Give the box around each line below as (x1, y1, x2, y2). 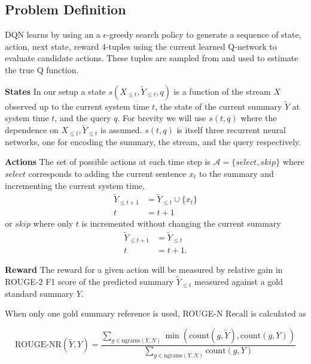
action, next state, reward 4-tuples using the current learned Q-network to (5, 40, 277, 52)
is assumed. (100, 124, 142, 136)
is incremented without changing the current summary (81, 216, 281, 229)
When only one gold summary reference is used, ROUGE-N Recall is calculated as (5, 307, 306, 320)
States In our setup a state (5, 85, 106, 97)
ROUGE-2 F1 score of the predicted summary (5, 275, 174, 288)
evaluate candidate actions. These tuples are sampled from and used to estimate (5, 52, 298, 64)
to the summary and (199, 167, 274, 179)
